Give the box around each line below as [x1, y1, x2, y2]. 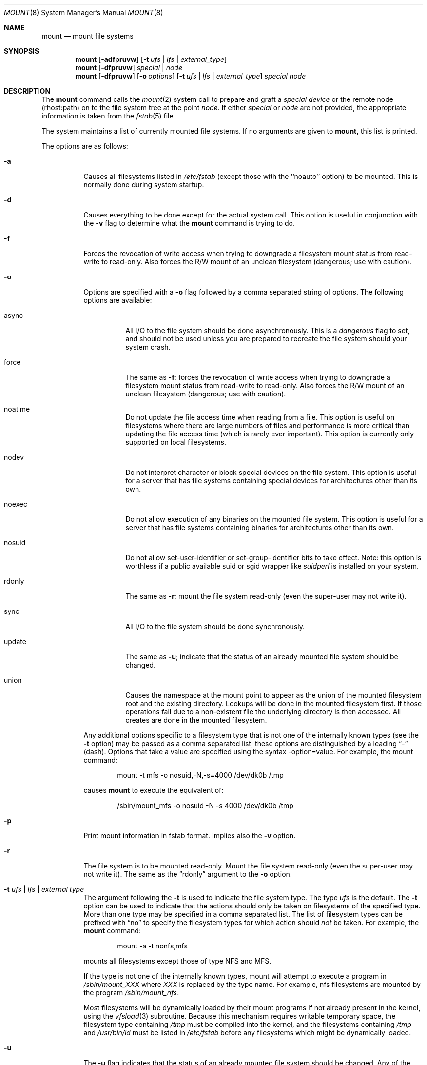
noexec [4, 500, 28, 508]
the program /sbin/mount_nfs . [83, 988, 179, 997]
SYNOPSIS [4, 47, 39, 55]
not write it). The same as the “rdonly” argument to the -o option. [83, 870, 292, 878]
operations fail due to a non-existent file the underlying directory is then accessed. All [125, 708, 401, 716]
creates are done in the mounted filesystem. [125, 716, 267, 724]
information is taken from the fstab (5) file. [41, 112, 175, 120]
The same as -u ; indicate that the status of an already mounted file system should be [125, 652, 398, 661]
